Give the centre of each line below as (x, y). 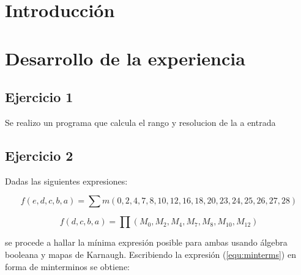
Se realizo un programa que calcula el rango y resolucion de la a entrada (140, 122)
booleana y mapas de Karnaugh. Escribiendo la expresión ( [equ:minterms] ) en (150, 254)
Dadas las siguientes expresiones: (66, 181)
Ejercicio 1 (39, 97)
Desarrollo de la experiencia (125, 58)
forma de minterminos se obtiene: (67, 266)
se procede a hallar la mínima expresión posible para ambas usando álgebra (146, 242)
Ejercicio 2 (39, 155)
